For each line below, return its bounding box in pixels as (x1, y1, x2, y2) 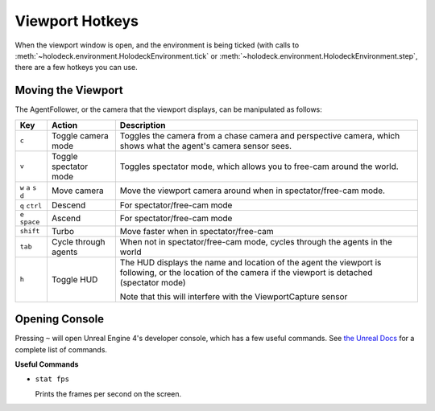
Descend (51, 199, 86, 211)
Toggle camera (51, 129, 109, 141)
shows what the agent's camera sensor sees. (119, 140, 292, 151)
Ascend (51, 212, 81, 224)
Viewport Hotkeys (14, 12, 139, 30)
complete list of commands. (14, 344, 108, 354)
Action (51, 119, 78, 130)
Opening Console (14, 312, 105, 326)
